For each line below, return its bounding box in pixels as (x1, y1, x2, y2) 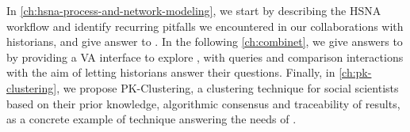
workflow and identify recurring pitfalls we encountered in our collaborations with (6, 17, 404, 34)
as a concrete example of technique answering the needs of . (6, 111, 297, 127)
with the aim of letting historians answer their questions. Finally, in (6, 64, 335, 81)
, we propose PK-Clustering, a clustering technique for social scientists (56, 79, 399, 96)
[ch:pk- (339, 64, 372, 81)
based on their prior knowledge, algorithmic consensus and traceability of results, (6, 95, 400, 111)
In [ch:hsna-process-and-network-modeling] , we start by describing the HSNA (6, 2, 381, 18)
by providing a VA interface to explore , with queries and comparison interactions (6, 48, 404, 65)
